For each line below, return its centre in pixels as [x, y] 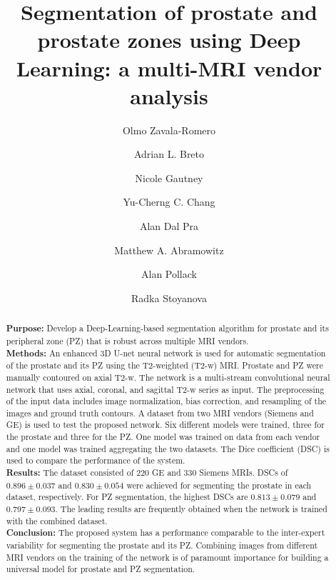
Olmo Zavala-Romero [169, 130]
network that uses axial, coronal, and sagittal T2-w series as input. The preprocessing [165, 389]
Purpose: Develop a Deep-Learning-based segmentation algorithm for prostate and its [167, 329]
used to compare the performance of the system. [96, 460]
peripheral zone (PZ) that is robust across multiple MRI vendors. [127, 340]
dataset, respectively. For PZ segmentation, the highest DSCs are [127, 497]
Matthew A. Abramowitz [169, 250]
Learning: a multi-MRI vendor [169, 67]
